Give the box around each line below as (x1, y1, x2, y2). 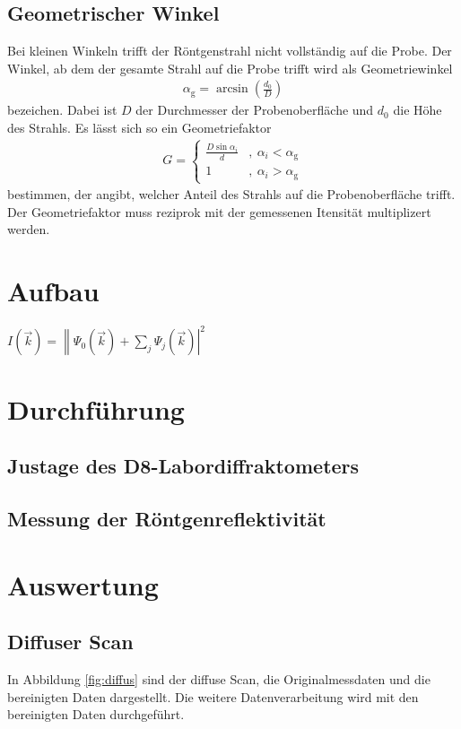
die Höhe (393, 100, 442, 119)
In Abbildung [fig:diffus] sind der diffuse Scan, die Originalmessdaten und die (7, 670, 431, 688)
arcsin (215, 82, 248, 96)
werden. (7, 220, 50, 239)
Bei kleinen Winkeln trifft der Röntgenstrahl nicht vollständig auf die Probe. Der (7, 41, 452, 60)
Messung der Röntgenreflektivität (7, 505, 326, 533)
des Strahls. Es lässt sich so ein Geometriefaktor (7, 118, 272, 137)
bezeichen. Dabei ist (7, 100, 117, 119)
